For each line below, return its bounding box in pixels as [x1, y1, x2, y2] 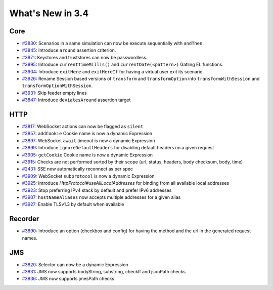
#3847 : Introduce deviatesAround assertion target [22, 97, 131, 103]
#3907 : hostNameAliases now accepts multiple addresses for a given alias [22, 194, 181, 200]
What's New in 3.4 [9, 8, 89, 19]
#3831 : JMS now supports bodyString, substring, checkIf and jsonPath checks [22, 268, 186, 274]
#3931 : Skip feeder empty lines [22, 90, 87, 96]
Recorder [9, 215, 39, 223]
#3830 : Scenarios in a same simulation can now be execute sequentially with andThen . [22, 40, 204, 47]
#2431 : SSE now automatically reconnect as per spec [22, 166, 133, 172]
